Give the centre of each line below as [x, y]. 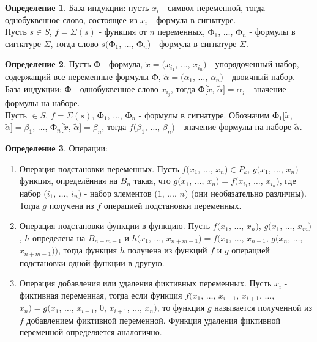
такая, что [152, 180]
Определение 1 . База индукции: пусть [77, 7]
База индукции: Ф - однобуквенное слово [82, 88]
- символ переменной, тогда [213, 7]
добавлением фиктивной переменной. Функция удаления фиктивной [153, 320]
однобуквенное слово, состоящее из [71, 19]
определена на [59, 237]
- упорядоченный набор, [254, 64]
